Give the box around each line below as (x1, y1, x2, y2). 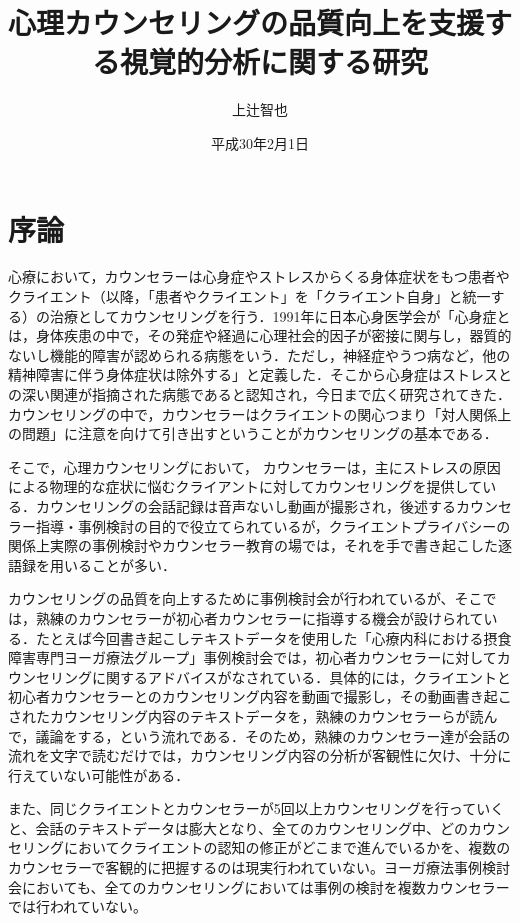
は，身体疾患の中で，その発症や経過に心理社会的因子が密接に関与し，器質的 (8, 325, 512, 346)
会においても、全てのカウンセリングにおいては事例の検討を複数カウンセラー (8, 876, 510, 897)
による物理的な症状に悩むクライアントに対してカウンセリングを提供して (8, 476, 483, 497)
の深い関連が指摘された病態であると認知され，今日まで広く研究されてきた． (8, 384, 512, 404)
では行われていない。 (8, 896, 147, 917)
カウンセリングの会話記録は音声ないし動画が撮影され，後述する (35, 495, 456, 516)
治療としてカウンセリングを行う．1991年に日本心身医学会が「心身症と (49, 305, 511, 326)
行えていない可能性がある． (8, 764, 190, 785)
